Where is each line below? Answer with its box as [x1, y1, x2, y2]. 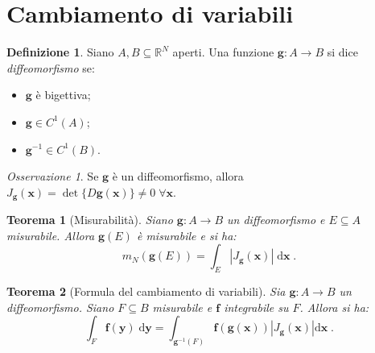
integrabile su [224, 298, 289, 315]
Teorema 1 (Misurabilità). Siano [6, 211, 173, 228]
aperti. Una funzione [172, 44, 274, 60]
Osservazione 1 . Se [6, 168, 99, 185]
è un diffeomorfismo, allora [112, 168, 244, 185]
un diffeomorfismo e [227, 211, 325, 228]
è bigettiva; [35, 86, 91, 103]
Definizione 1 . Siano [6, 44, 114, 60]
